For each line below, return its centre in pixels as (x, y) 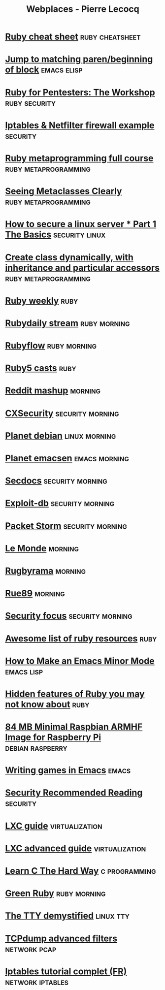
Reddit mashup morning (53, 391)
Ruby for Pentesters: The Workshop (80, 92)
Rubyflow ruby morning (51, 346)
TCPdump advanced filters (61, 938)
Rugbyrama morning (46, 571)
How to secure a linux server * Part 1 (81, 224)
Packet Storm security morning (66, 526)
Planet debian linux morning (61, 435)
